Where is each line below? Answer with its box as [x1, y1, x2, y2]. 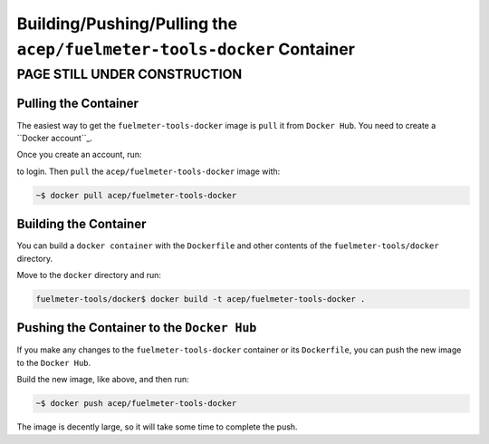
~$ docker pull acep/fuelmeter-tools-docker [35, 190, 237, 200]
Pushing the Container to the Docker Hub [16, 320, 257, 335]
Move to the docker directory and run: [16, 269, 162, 280]
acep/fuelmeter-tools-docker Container [16, 39, 355, 59]
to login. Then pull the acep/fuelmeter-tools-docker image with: [16, 166, 281, 177]
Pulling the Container [16, 96, 139, 111]
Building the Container [16, 217, 147, 232]
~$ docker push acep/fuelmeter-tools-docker [35, 399, 237, 409]
